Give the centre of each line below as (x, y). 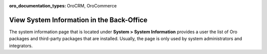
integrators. (21, 46)
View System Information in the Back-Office (78, 20)
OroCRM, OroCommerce (92, 6)
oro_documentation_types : (38, 6)
